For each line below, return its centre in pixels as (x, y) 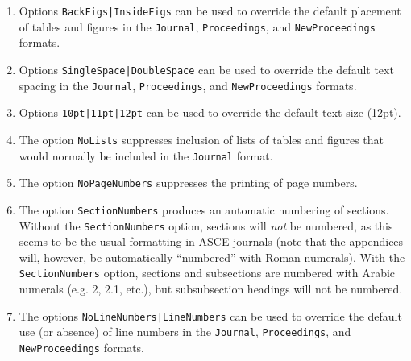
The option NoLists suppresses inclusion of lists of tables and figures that (201, 139)
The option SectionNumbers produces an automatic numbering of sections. (204, 209)
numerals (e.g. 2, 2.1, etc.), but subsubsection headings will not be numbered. (211, 288)
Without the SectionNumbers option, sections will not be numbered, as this (206, 225)
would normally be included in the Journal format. (146, 155)
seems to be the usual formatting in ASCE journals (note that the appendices (211, 241)
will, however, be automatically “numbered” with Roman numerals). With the (212, 257)
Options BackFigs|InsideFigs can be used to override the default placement (210, 10)
